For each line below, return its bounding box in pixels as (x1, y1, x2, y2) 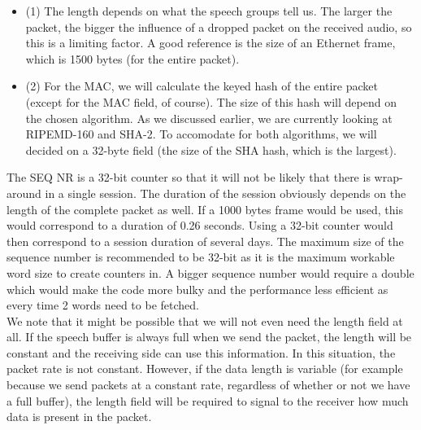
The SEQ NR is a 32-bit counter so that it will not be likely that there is (7, 169, 371, 186)
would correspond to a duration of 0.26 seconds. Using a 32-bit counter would (7, 217, 393, 234)
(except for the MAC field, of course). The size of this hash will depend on (25, 93, 397, 110)
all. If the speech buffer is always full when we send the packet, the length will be (7, 328, 412, 345)
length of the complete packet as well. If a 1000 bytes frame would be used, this (7, 200, 403, 217)
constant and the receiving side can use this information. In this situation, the (7, 344, 396, 361)
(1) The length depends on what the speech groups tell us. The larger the (25, 2, 393, 19)
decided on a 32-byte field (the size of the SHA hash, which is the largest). (25, 141, 397, 158)
